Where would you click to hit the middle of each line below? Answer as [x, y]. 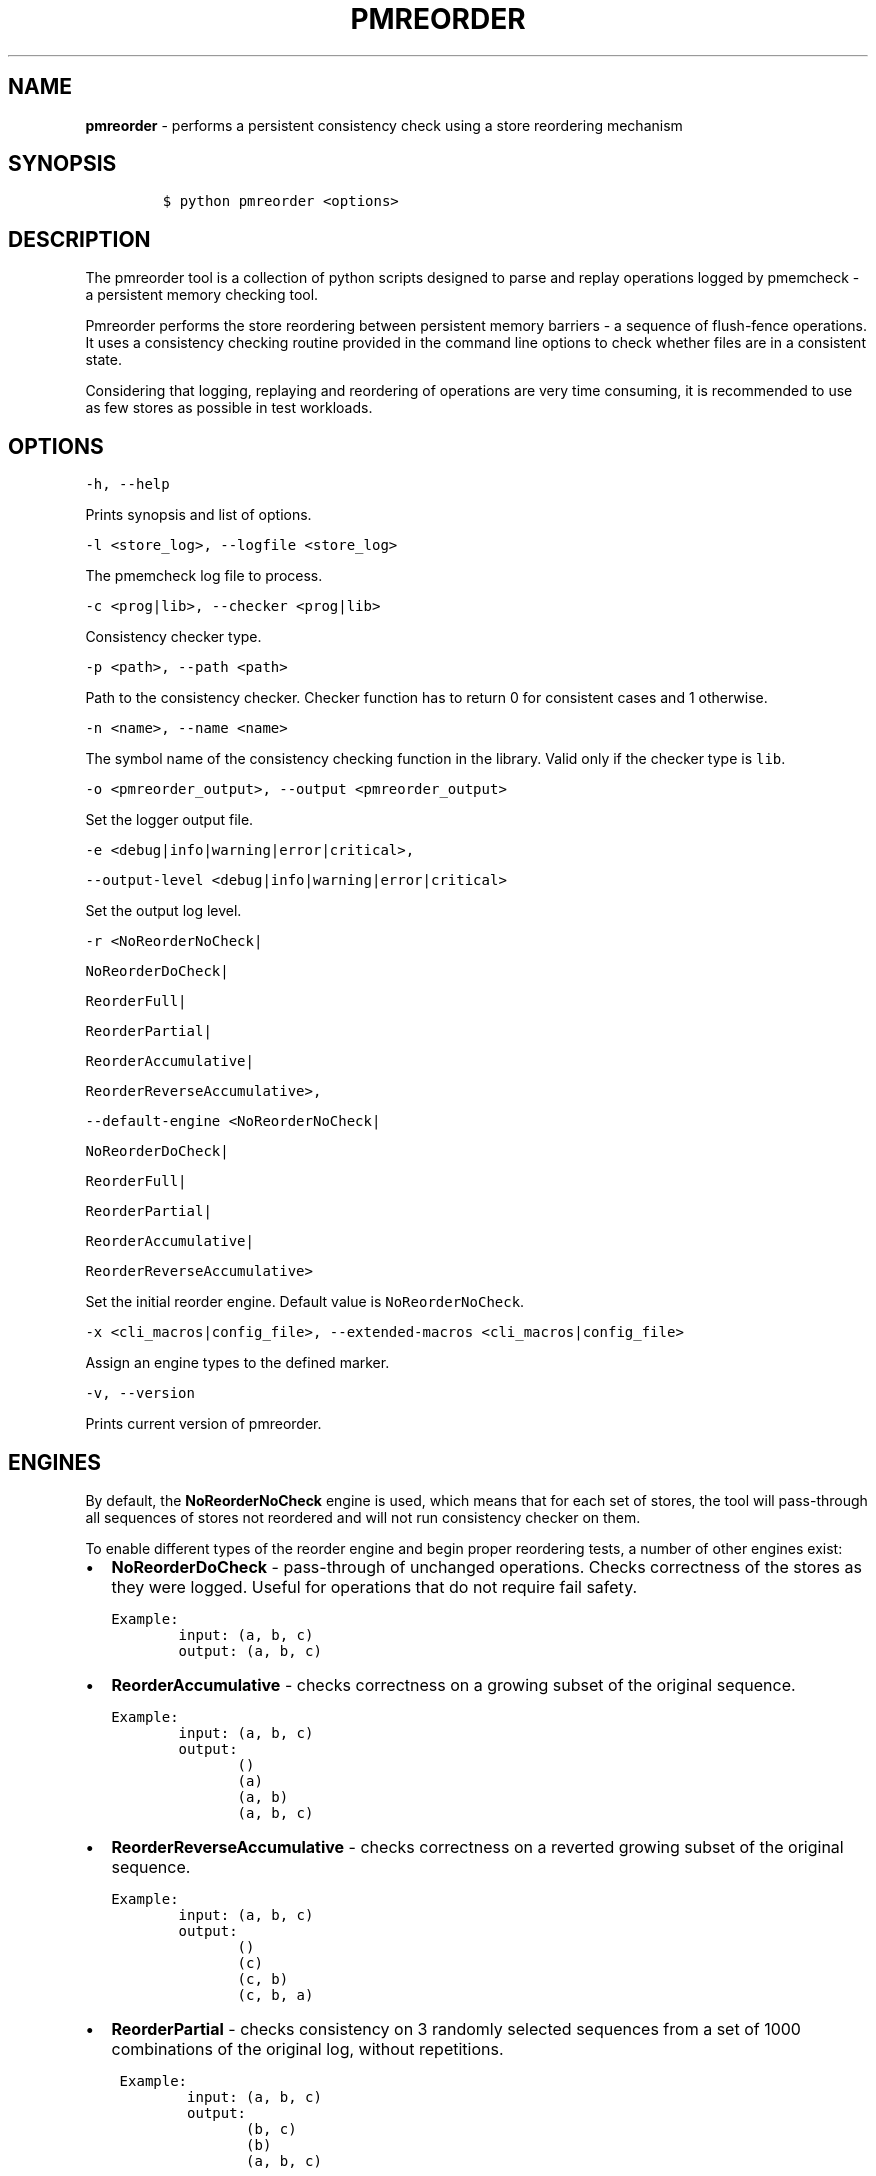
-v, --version [140, 1393]
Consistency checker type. [173, 637]
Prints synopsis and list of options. [198, 515]
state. [103, 360]
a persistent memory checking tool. [202, 295]
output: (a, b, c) [250, 1650]
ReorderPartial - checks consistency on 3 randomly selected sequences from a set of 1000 [456, 2028]
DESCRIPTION [79, 239]
